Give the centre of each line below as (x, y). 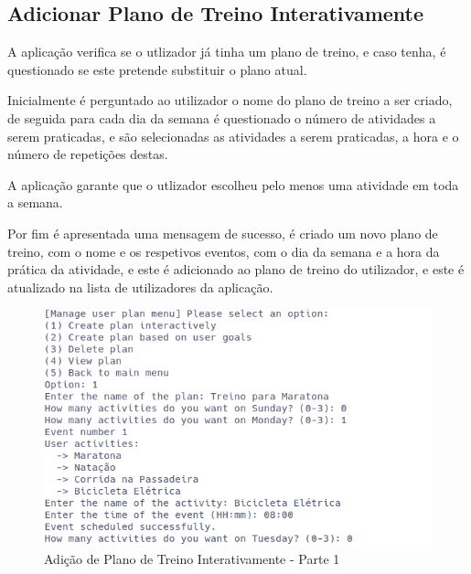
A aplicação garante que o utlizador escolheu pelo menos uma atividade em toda (233, 184)
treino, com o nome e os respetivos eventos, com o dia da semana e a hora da (224, 251)
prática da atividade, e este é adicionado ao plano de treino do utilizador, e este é (236, 269)
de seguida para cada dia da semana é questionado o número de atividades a (222, 117)
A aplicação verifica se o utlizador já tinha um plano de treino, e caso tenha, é (227, 52)
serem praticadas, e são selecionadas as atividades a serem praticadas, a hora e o (233, 136)
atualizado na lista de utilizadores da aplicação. (140, 287)
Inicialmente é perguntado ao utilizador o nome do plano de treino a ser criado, (230, 100)
